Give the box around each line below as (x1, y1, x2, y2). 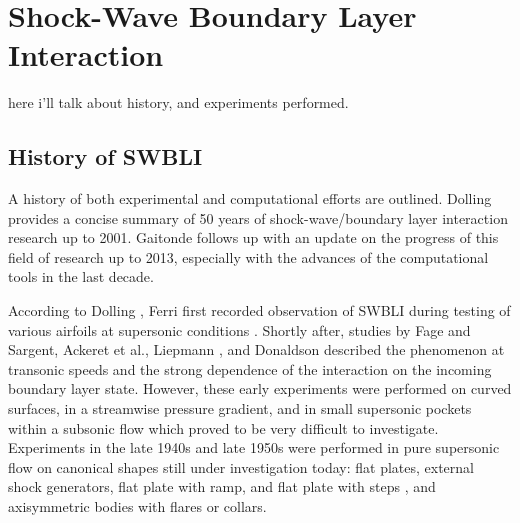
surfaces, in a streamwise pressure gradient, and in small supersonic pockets (8, 398, 472, 419)
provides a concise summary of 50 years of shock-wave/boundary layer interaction (8, 207, 508, 228)
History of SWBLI (8, 141, 203, 172)
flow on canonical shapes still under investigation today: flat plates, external (8, 456, 474, 477)
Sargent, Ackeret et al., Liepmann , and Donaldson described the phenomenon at (8, 339, 505, 360)
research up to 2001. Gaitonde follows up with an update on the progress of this (8, 227, 499, 248)
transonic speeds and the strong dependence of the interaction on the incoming (8, 358, 492, 379)
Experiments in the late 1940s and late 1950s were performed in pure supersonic (8, 437, 500, 458)
